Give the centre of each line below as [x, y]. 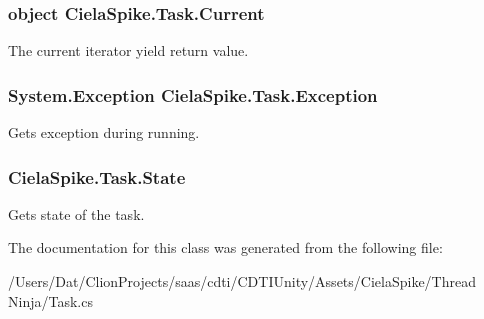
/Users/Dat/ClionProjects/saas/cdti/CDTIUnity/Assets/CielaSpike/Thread [242, 281]
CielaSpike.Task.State [97, 176]
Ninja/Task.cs [50, 300]
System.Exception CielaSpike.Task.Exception [193, 94]
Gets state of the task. [76, 213]
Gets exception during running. [104, 132]
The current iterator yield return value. [128, 50]
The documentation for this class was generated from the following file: [225, 247]
